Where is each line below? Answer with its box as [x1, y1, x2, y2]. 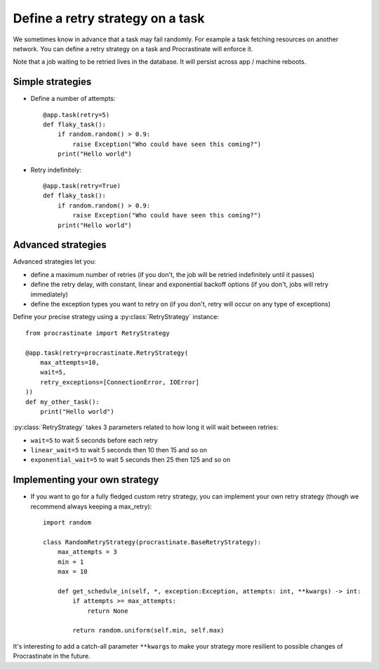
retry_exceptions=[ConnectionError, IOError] [39, 378, 200, 386]
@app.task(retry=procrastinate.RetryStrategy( [25, 349, 189, 357]
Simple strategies [13, 76, 92, 88]
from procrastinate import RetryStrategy [25, 329, 170, 337]
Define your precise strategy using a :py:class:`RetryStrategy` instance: [13, 313, 220, 321]
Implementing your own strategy [13, 474, 159, 486]
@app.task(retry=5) [43, 111, 110, 119]
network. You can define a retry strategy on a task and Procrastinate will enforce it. [13, 44, 253, 53]
